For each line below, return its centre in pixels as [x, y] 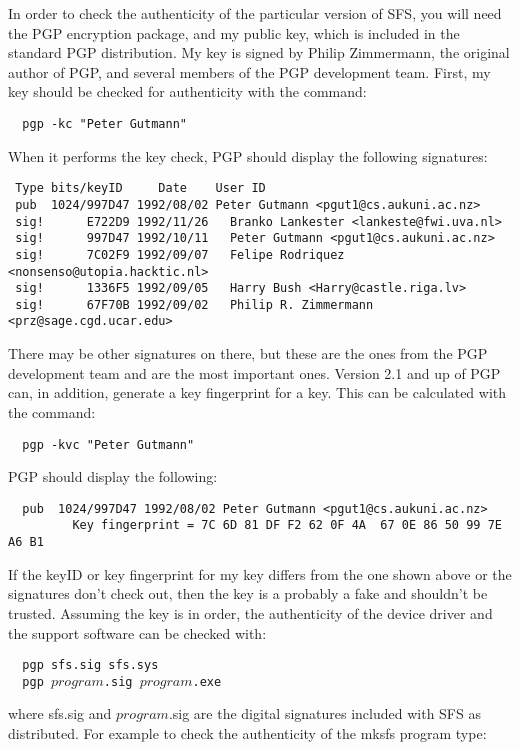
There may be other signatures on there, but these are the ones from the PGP [248, 353]
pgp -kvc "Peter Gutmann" [108, 444]
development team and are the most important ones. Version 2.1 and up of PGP [254, 372]
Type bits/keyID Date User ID [140, 188]
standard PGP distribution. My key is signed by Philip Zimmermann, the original [259, 52]
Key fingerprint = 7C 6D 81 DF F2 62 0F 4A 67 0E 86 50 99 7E [287, 525]
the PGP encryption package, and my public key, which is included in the [234, 32]
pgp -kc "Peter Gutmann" [104, 123]
